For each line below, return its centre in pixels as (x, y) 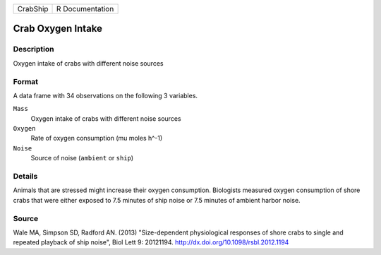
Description (34, 49)
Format (26, 81)
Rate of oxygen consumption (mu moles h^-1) (97, 138)
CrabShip (33, 9)
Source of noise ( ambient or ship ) (82, 158)
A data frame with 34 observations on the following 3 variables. (105, 95)
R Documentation (85, 9)
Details (25, 177)
